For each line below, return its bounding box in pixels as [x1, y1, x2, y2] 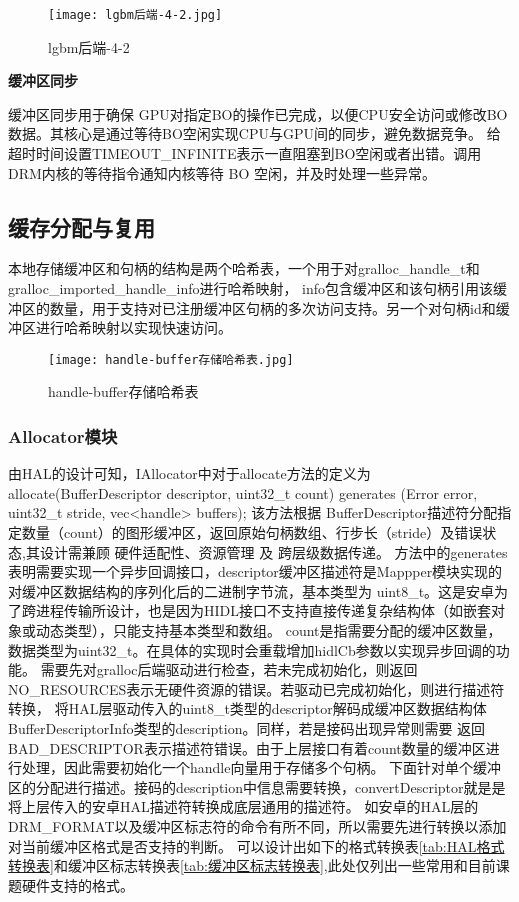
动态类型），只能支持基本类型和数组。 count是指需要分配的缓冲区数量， [35, 620, 502, 641]
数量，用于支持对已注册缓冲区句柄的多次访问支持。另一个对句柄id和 [49, 297, 496, 318]
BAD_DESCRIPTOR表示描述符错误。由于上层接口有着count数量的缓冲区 [8, 737, 486, 758]
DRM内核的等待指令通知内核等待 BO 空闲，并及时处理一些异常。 [8, 162, 436, 183]
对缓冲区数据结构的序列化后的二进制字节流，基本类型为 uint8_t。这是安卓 [8, 580, 495, 601]
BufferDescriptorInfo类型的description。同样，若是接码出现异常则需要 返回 [8, 717, 486, 738]
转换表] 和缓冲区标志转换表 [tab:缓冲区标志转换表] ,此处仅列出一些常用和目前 [8, 855, 496, 876]
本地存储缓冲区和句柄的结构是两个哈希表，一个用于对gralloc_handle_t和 [8, 258, 480, 279]
